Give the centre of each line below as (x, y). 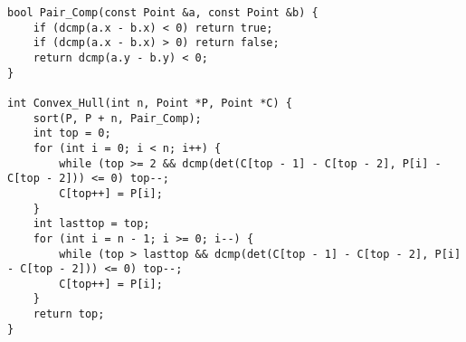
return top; (69, 314)
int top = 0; (72, 133)
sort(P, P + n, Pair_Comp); (117, 118)
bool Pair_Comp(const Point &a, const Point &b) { (163, 13)
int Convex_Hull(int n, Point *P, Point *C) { (150, 103)
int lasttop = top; (91, 224)
